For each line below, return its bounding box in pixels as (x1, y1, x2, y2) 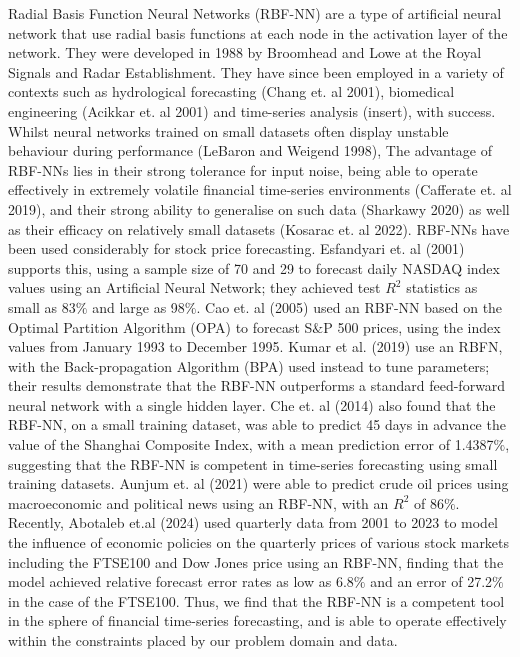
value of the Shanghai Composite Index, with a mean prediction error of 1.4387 (8, 434, 494, 455)
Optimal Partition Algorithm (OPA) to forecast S (8, 316, 313, 337)
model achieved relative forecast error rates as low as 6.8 (8, 571, 354, 592)
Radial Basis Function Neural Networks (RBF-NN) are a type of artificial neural (8, 3, 502, 23)
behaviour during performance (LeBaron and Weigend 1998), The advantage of (8, 140, 493, 161)
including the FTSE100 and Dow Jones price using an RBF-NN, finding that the (8, 551, 504, 572)
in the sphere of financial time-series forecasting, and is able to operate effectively (8, 610, 507, 631)
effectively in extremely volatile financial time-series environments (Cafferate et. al (8, 179, 512, 200)
